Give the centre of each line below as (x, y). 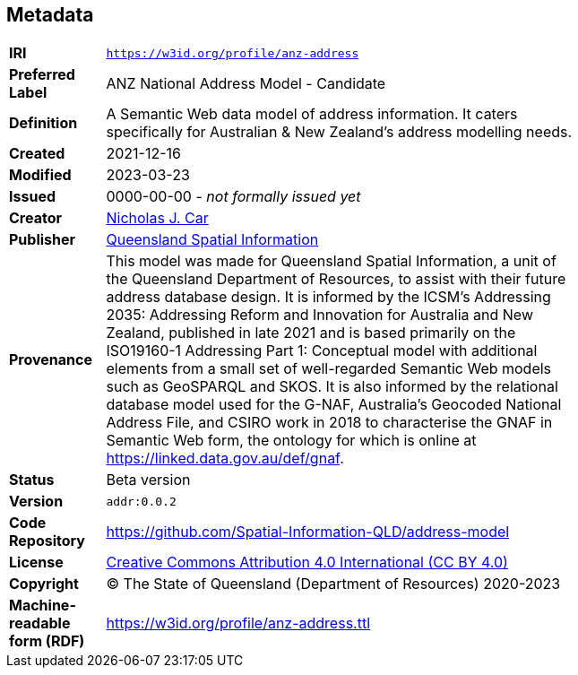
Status (32, 480)
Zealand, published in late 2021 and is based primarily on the (311, 333)
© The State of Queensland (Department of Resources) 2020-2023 (333, 584)
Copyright (44, 584)
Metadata (50, 15)
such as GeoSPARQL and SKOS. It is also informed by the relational (332, 387)
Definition (43, 123)
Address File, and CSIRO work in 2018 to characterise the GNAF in (329, 423)
